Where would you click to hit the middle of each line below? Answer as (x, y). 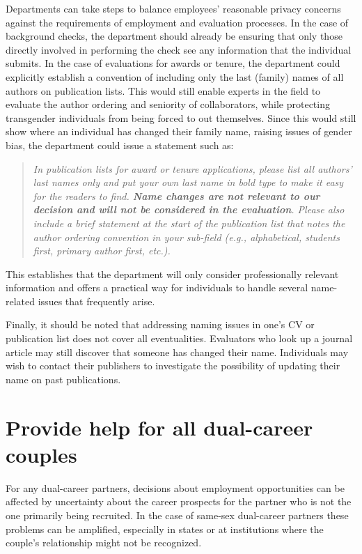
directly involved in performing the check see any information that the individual (179, 49)
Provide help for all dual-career (159, 427)
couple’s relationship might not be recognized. (104, 543)
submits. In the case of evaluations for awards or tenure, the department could (173, 63)
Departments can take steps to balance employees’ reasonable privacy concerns (173, 8)
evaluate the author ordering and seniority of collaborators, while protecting (168, 104)
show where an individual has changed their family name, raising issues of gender (179, 131)
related (21, 301)
